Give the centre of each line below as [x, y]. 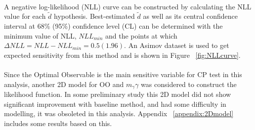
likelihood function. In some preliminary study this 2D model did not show [118, 94]
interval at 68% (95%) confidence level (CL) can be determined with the [113, 26]
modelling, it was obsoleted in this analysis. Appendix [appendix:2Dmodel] [119, 113]
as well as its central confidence [191, 16]
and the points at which [141, 35]
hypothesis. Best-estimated [94, 16]
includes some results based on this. [58, 123]
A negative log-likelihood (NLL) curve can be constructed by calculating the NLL [128, 6]
